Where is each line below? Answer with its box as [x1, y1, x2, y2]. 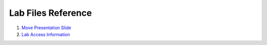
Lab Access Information [21, 31, 70, 37]
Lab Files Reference [9, 7, 92, 18]
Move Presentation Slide [21, 25, 72, 31]
